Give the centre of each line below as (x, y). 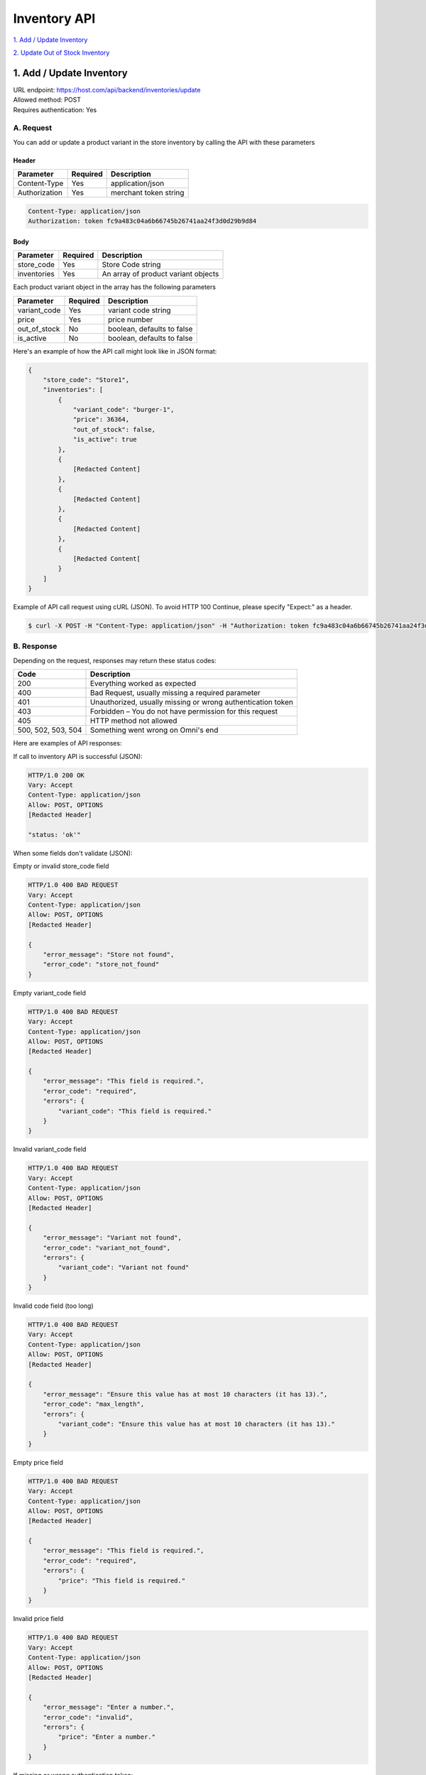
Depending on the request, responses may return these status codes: (115, 660)
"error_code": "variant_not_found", (106, 1247)
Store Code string (131, 265)
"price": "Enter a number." (107, 1737)
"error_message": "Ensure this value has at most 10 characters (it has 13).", (185, 1394)
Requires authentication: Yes (55, 109)
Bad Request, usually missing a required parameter (175, 693)
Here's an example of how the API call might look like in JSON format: (115, 351)
